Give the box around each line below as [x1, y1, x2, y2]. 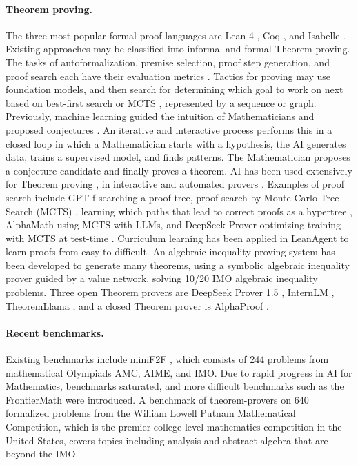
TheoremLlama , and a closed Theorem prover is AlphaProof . [6, 298, 269, 313]
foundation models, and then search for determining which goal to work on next [6, 82, 344, 97]
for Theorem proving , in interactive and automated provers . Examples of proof [6, 177, 345, 191]
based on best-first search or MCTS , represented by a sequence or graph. [6, 95, 317, 110]
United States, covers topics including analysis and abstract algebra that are [6, 433, 328, 447]
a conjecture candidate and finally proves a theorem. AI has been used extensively [6, 163, 352, 177]
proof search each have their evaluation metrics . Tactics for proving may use [6, 68, 331, 83]
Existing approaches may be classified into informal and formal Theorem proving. [6, 41, 350, 56]
